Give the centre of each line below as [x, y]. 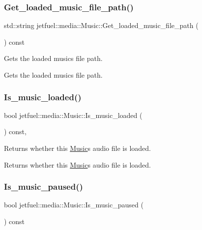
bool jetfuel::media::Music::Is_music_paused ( [74, 205]
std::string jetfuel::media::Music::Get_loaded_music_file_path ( [101, 25]
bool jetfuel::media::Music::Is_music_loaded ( [73, 115]
